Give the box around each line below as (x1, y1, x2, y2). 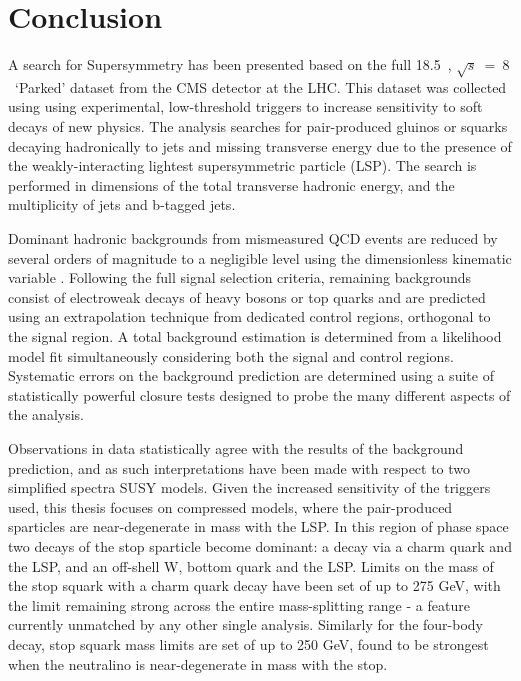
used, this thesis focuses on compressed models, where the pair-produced (8, 496, 453, 517)
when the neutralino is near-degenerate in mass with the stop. (8, 653, 388, 674)
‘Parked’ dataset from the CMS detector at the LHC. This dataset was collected (14, 76, 507, 97)
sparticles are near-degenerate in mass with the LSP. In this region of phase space (8, 516, 509, 537)
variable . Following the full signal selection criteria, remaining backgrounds (8, 267, 472, 288)
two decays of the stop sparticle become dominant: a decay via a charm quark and (8, 535, 512, 556)
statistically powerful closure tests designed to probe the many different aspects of (8, 384, 511, 405)
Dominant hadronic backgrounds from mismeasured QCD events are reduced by (8, 228, 498, 249)
